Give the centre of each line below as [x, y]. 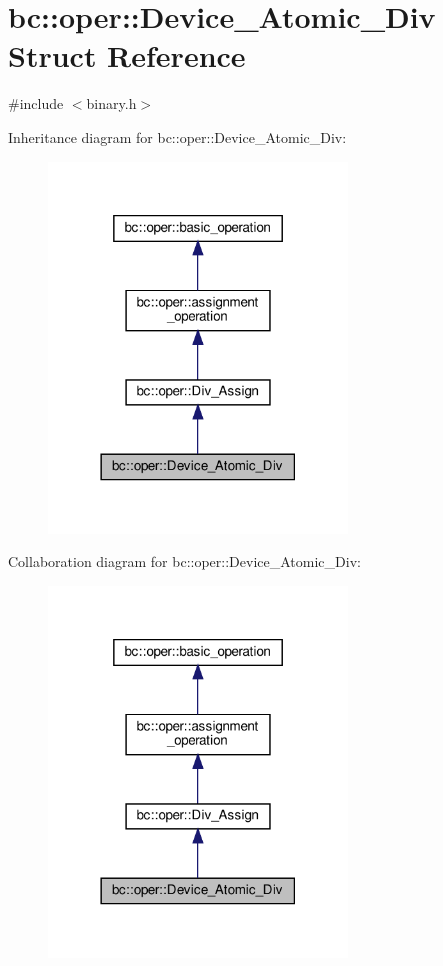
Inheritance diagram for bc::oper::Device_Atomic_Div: [177, 136]
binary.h [111, 103]
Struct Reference [127, 55]
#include [36, 103]
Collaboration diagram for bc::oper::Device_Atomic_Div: [184, 561]
